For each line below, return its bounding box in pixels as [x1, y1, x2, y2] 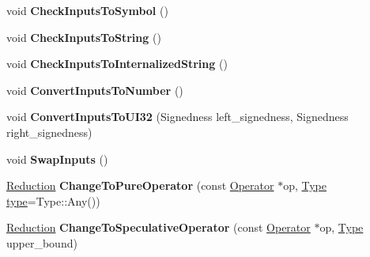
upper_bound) [6, 234, 77, 251]
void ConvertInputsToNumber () [6, 81, 183, 98]
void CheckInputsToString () [6, 28, 161, 45]
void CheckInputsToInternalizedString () [6, 55, 228, 72]
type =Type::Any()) [6, 192, 100, 209]
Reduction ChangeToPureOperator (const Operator [6, 177, 274, 194]
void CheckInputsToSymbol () [6, 2, 168, 18]
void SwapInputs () [6, 150, 108, 167]
